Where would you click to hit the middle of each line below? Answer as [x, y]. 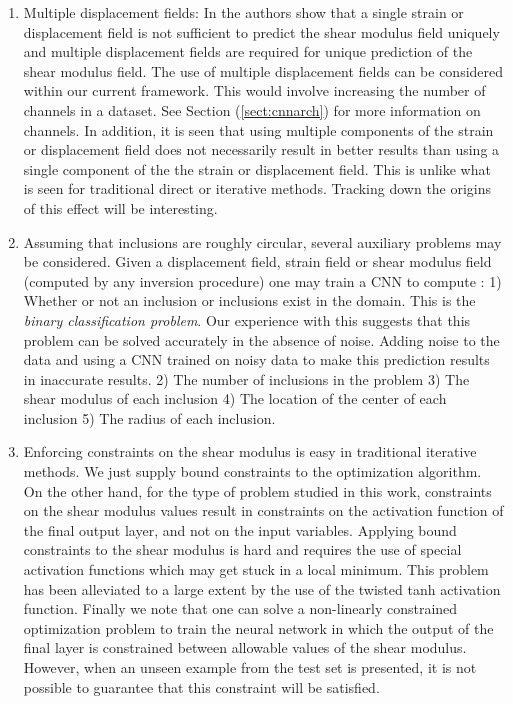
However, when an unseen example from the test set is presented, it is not [250, 667]
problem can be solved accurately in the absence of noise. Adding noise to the [261, 339]
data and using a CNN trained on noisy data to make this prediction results [256, 359]
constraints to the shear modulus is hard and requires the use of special [242, 549]
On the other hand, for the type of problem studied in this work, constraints [257, 490]
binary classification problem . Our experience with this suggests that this [247, 319]
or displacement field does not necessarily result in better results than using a [261, 149]
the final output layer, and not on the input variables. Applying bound [240, 529]
